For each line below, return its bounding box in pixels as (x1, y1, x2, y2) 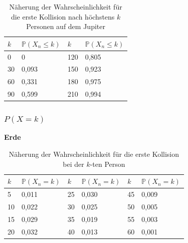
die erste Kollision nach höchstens (11, 11, 115, 22)
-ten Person (90, 158, 125, 169)
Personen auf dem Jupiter (26, 21, 105, 32)
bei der (63, 158, 84, 169)
